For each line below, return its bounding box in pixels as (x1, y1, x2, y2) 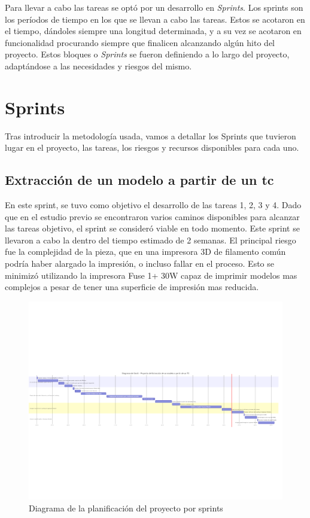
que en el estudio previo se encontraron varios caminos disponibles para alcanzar (5, 210, 300, 223)
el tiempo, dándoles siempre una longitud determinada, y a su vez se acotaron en (5, 25, 302, 37)
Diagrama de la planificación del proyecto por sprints (29, 502, 223, 514)
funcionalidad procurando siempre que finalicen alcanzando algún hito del (5, 36, 275, 48)
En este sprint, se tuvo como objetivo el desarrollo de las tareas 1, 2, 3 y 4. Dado (5, 199, 302, 211)
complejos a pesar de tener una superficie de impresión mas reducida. (5, 281, 259, 293)
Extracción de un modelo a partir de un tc (5, 170, 274, 189)
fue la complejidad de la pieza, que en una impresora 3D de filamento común (5, 245, 286, 258)
